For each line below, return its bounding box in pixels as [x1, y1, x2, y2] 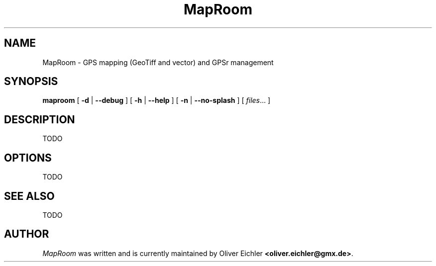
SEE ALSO [4, 189, 55, 202]
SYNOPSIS [4, 75, 58, 88]
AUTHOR [4, 228, 49, 241]
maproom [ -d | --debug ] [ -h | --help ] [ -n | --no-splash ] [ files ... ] [42, 96, 271, 105]
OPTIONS [4, 151, 52, 164]
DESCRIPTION [4, 113, 75, 126]
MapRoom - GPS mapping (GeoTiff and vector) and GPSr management [42, 58, 274, 67]
